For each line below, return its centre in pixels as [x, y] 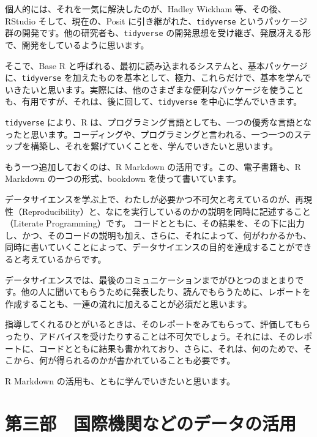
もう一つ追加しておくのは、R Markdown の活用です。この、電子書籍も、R [153, 166]
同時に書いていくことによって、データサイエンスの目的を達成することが [150, 247]
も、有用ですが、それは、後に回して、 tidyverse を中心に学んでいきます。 [154, 101]
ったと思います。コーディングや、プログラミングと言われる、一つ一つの [150, 134]
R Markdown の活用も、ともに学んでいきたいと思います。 [120, 380]
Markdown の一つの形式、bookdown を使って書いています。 [123, 178]
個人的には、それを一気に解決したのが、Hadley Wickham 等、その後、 [146, 9]
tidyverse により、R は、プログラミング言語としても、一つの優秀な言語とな [158, 122]
